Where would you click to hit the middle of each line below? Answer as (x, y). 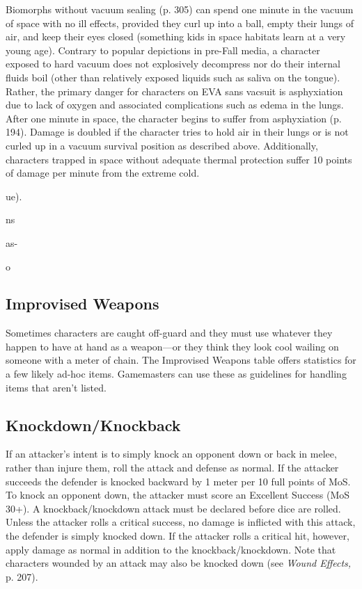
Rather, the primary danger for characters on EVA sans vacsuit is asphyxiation (174, 91)
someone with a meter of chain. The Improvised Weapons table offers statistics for (181, 360)
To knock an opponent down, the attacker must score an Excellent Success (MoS (178, 495)
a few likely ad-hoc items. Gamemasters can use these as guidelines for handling (176, 374)
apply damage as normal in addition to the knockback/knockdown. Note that (171, 549)
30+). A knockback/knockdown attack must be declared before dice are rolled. (173, 508)
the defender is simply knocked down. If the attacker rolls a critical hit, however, (178, 536)
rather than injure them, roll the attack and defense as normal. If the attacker (172, 468)
